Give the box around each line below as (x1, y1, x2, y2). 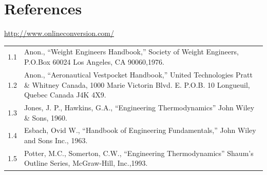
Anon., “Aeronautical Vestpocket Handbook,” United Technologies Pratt (24, 69, 253, 80)
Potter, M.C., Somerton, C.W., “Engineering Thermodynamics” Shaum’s (24, 147, 254, 158)
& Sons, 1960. (24, 112, 67, 123)
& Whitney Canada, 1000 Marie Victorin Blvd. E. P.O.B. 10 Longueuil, (24, 79, 250, 90)
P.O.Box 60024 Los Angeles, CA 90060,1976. (24, 56, 164, 67)
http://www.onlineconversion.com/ (4, 28, 115, 38)
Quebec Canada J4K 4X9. (24, 89, 106, 100)
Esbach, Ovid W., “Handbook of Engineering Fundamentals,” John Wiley (24, 125, 256, 135)
